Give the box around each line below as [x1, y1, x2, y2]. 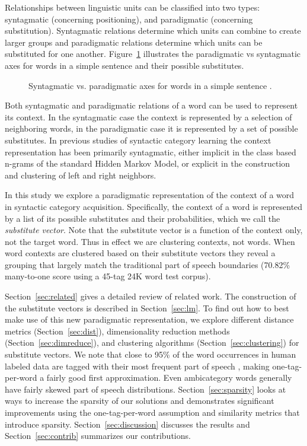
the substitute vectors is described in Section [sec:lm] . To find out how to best [5, 301, 289, 314]
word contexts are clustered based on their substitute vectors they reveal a [5, 247, 276, 259]
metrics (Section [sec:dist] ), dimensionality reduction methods [5, 324, 230, 337]
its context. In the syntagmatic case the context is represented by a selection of [5, 110, 292, 123]
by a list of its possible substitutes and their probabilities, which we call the [5, 212, 280, 224]
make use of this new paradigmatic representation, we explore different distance [5, 313, 294, 326]
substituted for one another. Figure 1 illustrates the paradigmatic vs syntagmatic [5, 47, 301, 60]
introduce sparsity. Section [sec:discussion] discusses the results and [5, 418, 250, 430]
